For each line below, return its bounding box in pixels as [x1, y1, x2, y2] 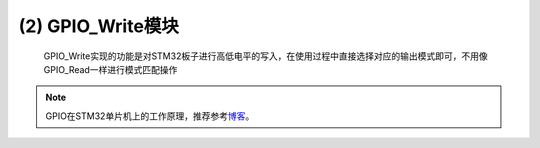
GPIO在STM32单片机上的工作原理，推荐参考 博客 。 [45, 110, 255, 122]
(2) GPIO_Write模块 [18, 15, 180, 37]
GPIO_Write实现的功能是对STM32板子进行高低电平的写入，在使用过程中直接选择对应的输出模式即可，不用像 [43, 50, 489, 62]
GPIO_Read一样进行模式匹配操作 [43, 63, 178, 75]
